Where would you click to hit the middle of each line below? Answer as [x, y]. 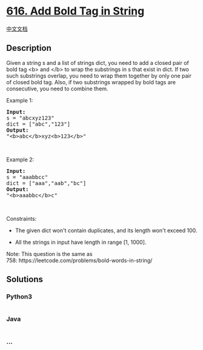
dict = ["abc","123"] [38, 124]
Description [29, 48]
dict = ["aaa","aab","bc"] [46, 183]
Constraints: [22, 218]
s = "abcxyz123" [30, 118]
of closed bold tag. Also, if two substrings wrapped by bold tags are [91, 82]
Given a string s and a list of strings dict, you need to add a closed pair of [98, 62]
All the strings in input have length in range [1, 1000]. [81, 242]
